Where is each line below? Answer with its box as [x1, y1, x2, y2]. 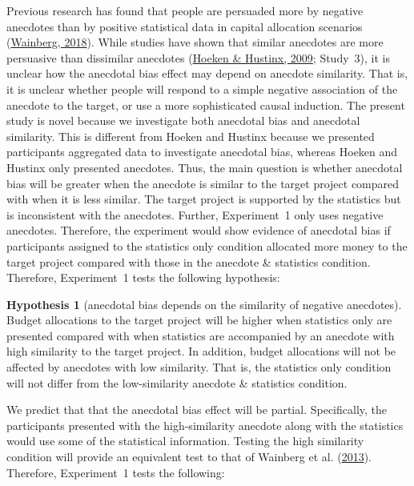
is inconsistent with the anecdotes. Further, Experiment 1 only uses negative [6, 206, 384, 223]
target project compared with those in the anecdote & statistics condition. [6, 253, 371, 270]
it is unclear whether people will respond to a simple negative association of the [6, 80, 398, 97]
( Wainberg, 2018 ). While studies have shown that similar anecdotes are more [6, 34, 384, 50]
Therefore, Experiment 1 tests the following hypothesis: [6, 269, 280, 286]
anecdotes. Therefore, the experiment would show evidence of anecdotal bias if [6, 222, 391, 239]
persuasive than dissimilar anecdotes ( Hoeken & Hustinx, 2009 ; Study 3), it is [6, 49, 390, 66]
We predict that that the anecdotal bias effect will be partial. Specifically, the [6, 401, 388, 418]
